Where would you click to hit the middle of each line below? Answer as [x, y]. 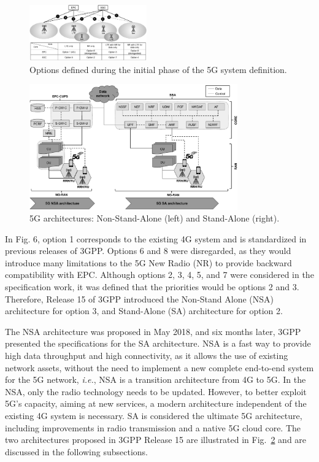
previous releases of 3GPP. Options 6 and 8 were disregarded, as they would [148, 251]
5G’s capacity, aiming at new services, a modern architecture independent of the [156, 403]
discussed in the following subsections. [77, 451]
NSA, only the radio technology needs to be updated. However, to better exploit [156, 391]
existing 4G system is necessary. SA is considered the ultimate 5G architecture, [154, 416]
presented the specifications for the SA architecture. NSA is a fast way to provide [158, 343]
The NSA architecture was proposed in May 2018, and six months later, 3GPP [153, 331]
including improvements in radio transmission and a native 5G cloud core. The [153, 427]
